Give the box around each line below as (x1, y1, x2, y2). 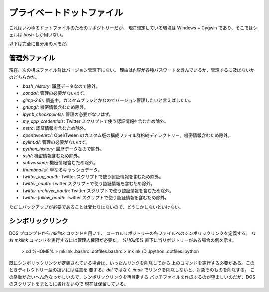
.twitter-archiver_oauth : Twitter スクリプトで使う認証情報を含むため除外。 (21, 187, 174, 194)
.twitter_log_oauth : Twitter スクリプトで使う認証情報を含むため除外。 (21, 174, 164, 180)
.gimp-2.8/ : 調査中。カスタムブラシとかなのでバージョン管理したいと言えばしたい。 (21, 97, 194, 103)
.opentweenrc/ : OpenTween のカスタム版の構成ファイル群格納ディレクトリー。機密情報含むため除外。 (21, 132, 233, 138)
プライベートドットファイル (9, 7, 123, 18)
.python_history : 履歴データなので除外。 (21, 146, 105, 152)
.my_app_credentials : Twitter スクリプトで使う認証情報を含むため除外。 (21, 118, 169, 124)
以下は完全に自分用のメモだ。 (9, 41, 71, 47)
